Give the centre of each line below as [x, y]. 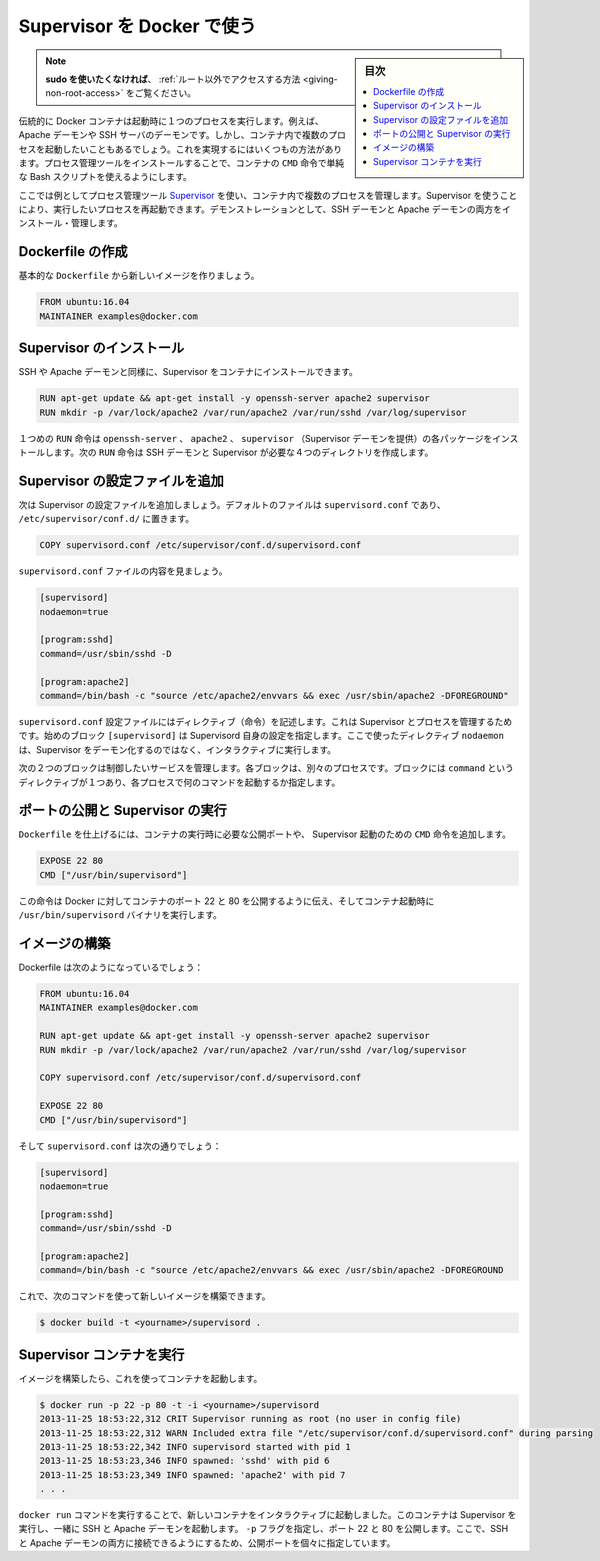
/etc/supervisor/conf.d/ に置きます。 [106, 519]
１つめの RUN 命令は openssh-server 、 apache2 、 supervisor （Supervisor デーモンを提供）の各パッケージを [255, 438]
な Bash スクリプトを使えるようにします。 [105, 177]
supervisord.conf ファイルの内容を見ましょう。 [123, 571]
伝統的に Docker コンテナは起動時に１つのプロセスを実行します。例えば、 [171, 121]
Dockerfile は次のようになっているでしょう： [111, 967]
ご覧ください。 [165, 93]
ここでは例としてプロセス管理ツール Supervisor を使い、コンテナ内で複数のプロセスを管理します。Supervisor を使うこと [268, 195]
